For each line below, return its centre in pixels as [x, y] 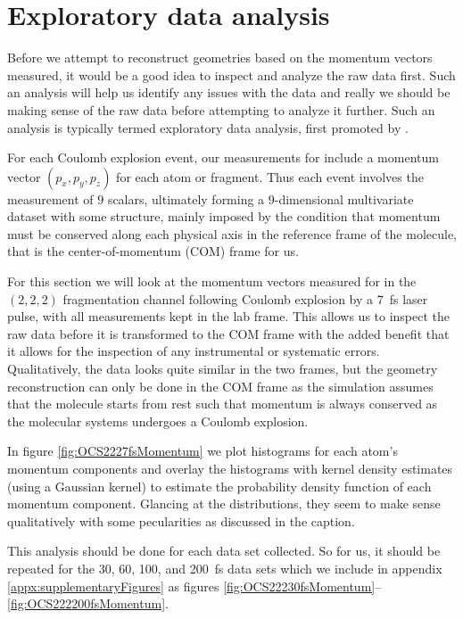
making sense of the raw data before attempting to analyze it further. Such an [221, 109]
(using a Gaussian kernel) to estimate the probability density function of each [219, 486]
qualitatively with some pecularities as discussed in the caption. [181, 520]
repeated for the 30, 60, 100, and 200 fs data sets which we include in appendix [225, 568]
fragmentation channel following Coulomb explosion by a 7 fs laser [245, 298]
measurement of [50, 198]
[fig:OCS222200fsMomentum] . [88, 603]
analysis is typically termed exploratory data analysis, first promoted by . [208, 127]
